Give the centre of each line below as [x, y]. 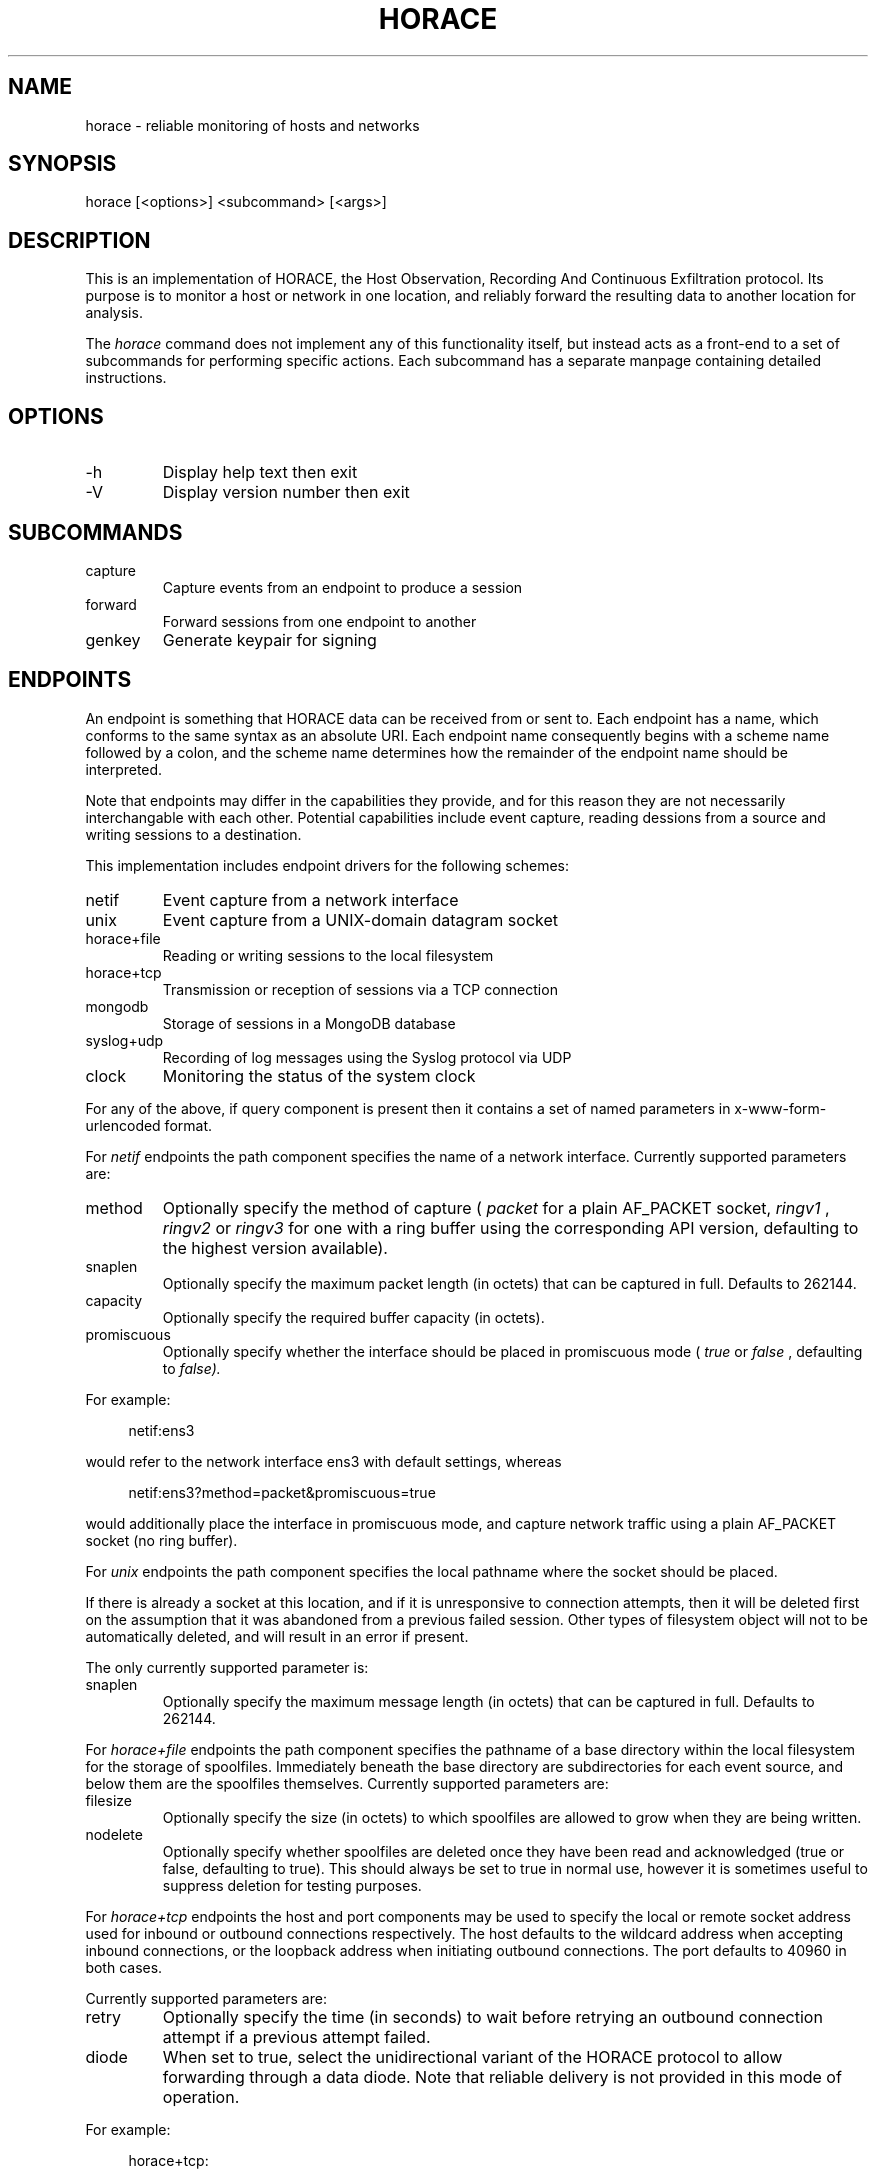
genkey [113, 639]
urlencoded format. [149, 1125]
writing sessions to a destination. [193, 834]
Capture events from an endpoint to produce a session [342, 587]
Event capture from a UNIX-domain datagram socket [360, 919]
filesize [108, 1800]
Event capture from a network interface [310, 899]
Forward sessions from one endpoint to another [319, 621]
